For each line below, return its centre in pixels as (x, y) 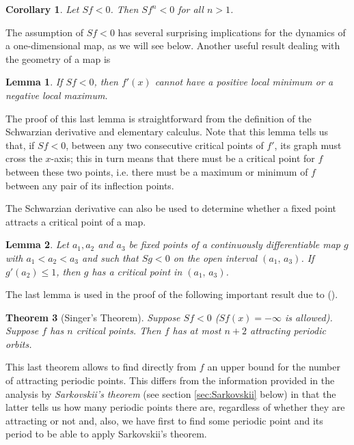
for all (191, 9)
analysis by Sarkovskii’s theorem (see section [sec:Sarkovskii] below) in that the (171, 393)
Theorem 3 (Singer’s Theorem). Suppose (93, 317)
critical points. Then (119, 331)
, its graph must (308, 145)
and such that (110, 257)
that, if (20, 145)
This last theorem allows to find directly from (101, 367)
